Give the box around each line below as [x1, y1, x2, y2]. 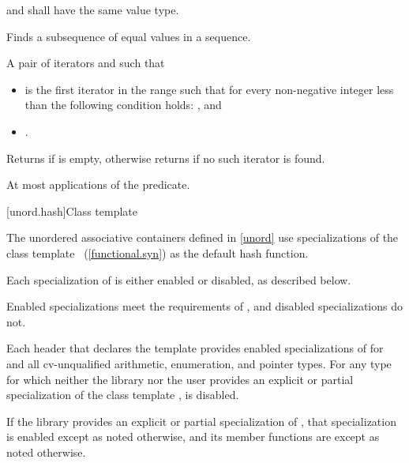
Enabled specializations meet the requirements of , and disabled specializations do [6, 298, 403, 314]
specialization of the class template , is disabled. [6, 386, 239, 403]
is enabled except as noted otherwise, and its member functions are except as [6, 428, 380, 445]
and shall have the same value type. [6, 2, 179, 17]
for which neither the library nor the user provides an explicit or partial [6, 371, 354, 387]
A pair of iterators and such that [6, 55, 165, 71]
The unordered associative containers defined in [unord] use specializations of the [6, 229, 399, 246]
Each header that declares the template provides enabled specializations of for [6, 340, 384, 356]
